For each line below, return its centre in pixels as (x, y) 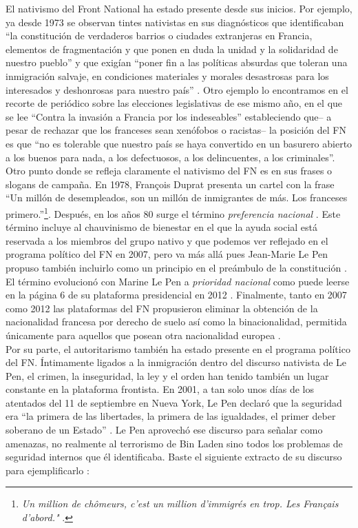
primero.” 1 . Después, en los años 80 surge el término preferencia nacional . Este (173, 212)
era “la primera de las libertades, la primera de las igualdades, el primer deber (171, 416)
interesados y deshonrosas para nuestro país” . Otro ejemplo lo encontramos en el (177, 89)
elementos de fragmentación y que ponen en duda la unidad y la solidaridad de (172, 49)
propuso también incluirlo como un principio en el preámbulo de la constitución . (176, 267)
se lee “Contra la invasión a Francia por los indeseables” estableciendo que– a (169, 116)
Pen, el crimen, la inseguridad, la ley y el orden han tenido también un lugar (167, 375)
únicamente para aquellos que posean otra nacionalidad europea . (143, 335)
